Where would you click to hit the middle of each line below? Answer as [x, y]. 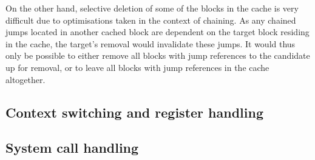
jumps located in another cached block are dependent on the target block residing [157, 32]
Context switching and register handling [134, 112]
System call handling [72, 148]
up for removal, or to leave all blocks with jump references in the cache [137, 67]
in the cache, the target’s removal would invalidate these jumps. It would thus [151, 43]
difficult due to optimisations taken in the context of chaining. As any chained [151, 20]
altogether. [25, 79]
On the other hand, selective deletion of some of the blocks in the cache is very [152, 8]
